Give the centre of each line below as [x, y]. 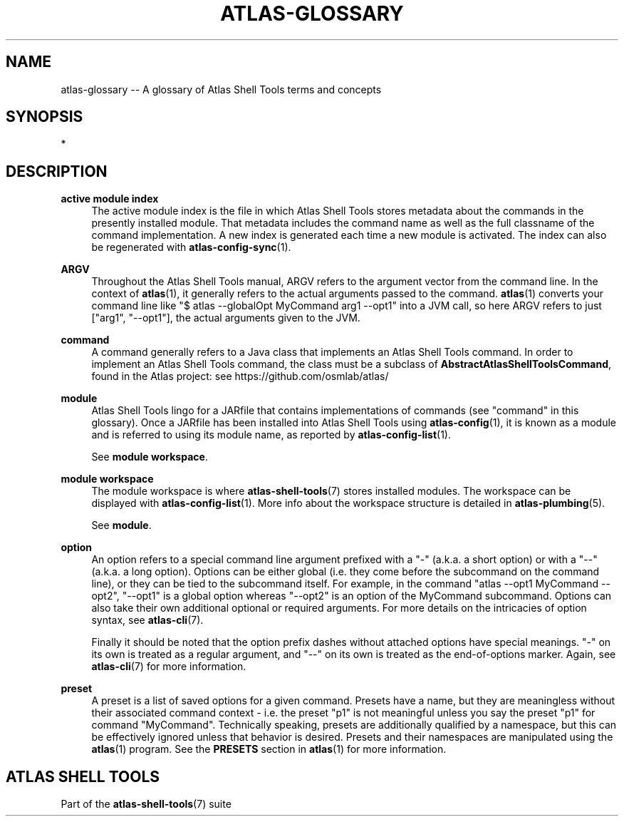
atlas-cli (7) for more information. [169, 667]
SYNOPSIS [45, 117]
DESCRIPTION [57, 171]
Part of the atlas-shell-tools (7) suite [146, 804]
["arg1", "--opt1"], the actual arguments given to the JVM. [226, 318]
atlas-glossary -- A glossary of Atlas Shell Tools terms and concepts [221, 89]
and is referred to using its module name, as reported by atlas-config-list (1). [271, 435]
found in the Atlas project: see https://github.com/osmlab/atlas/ [240, 376]
